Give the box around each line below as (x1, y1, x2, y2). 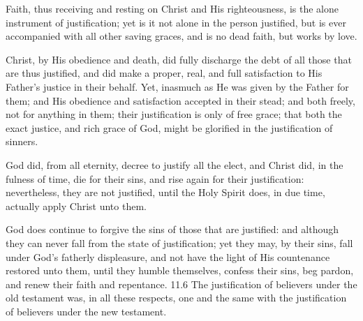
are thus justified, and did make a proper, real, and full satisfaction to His (6, 66, 323, 80)
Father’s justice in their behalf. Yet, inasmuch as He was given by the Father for (6, 79, 349, 94)
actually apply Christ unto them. (6, 198, 147, 213)
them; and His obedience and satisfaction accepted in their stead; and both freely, (6, 93, 355, 107)
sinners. (6, 134, 38, 149)
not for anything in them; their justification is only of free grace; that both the (6, 107, 342, 121)
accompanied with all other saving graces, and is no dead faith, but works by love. (6, 29, 357, 43)
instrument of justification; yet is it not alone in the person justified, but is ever (6, 15, 346, 29)
